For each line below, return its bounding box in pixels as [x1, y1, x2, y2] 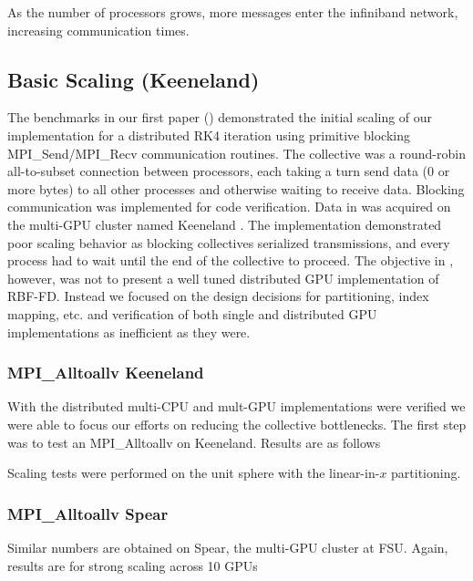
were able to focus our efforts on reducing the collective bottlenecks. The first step [7, 414, 467, 433]
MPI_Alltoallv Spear [7, 502, 169, 524]
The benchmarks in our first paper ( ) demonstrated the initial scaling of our [7, 108, 433, 127]
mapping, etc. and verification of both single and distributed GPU [7, 304, 377, 323]
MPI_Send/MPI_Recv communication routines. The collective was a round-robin [7, 143, 466, 162]
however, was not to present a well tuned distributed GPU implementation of [7, 268, 439, 287]
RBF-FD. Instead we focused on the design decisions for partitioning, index [7, 286, 429, 306]
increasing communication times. [7, 20, 190, 39]
